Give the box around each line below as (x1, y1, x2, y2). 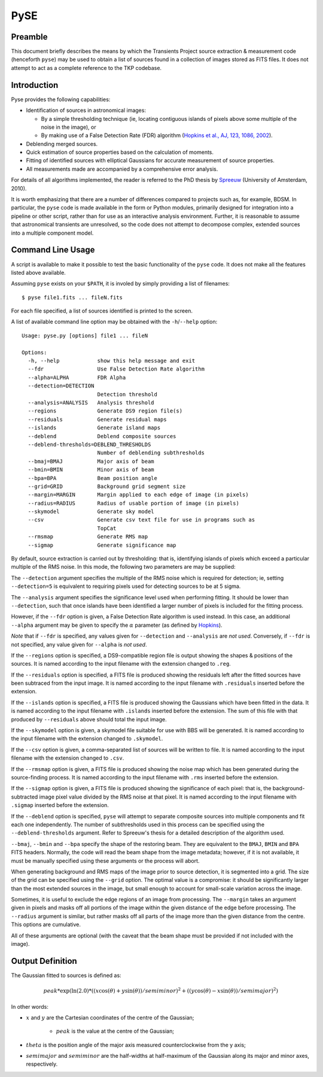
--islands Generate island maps (28, 424, 161, 431)
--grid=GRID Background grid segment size (28, 483, 186, 490)
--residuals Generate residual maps (28, 416, 167, 423)
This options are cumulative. (11, 921, 81, 928)
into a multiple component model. (11, 229, 94, 236)
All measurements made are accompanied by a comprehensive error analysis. (26, 165, 218, 172)
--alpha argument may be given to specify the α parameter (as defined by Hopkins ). (11, 621, 223, 629)
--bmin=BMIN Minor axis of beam (28, 466, 155, 473)
